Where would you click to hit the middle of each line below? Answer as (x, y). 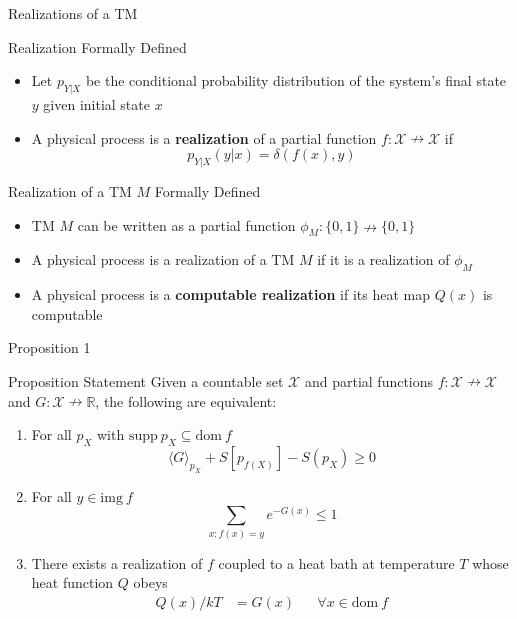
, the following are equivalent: (186, 400)
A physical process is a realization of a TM (163, 259)
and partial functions (369, 380)
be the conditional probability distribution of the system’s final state (296, 80)
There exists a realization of (117, 562)
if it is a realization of (383, 259)
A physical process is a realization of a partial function (204, 137)
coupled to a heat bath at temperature (336, 562)
